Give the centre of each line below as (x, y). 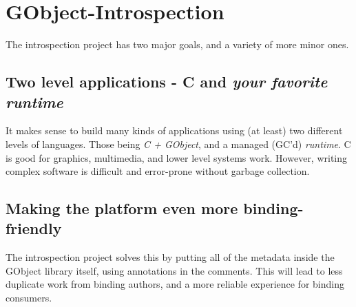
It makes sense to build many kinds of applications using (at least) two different (174, 130)
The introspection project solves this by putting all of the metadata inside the (170, 257)
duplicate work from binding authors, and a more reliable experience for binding (175, 284)
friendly (34, 228)
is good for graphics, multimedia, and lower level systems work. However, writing (177, 157)
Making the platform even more (122, 208)
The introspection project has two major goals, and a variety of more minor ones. (177, 44)
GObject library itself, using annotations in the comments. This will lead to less (174, 270)
